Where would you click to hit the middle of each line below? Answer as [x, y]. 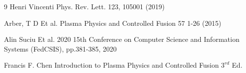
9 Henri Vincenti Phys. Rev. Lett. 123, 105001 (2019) [84, 6]
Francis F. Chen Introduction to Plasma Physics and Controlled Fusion [111, 65]
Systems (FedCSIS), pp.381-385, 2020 [61, 48]
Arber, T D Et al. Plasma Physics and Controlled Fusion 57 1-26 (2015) [113, 23]
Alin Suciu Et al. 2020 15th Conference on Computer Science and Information [122, 39]
